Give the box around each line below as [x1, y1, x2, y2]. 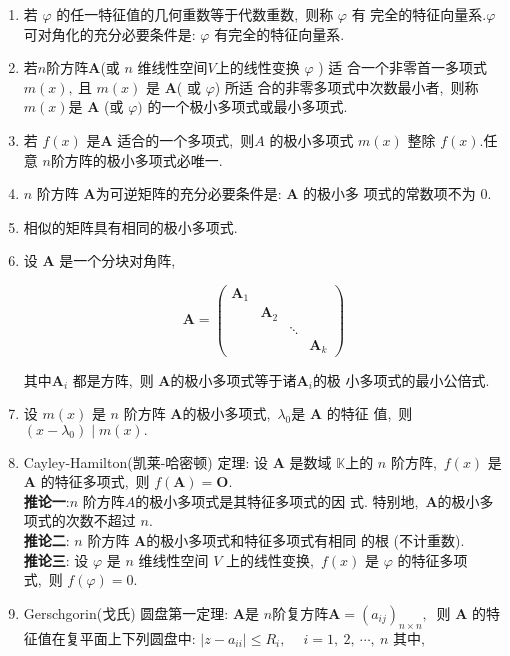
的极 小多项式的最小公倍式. [312, 369, 490, 390]
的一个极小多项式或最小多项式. [147, 96, 348, 117]
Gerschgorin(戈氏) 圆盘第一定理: [23, 602, 229, 623]
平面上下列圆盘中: [79, 627, 196, 648]
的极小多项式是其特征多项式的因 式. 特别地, [135, 490, 419, 511]
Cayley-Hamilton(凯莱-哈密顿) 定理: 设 [23, 451, 269, 472]
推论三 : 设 [23, 549, 89, 570]
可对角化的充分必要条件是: [23, 23, 196, 44]
